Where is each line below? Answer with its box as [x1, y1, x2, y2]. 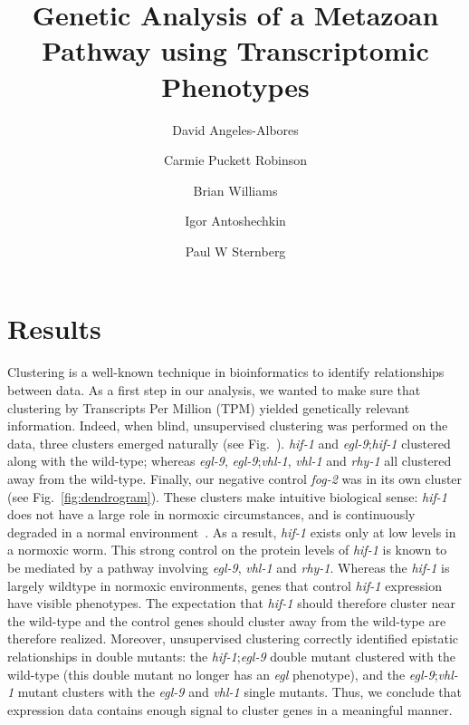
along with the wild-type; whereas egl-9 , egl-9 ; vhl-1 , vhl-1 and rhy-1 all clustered [7, 451, 452, 470]
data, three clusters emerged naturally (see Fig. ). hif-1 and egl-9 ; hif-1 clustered [7, 433, 451, 452]
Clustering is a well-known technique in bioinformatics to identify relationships [7, 362, 445, 382]
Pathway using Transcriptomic [42, 32, 429, 69]
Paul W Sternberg [185, 241, 286, 260]
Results [7, 310, 101, 347]
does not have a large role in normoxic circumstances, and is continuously [7, 505, 416, 524]
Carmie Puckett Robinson [163, 150, 307, 169]
